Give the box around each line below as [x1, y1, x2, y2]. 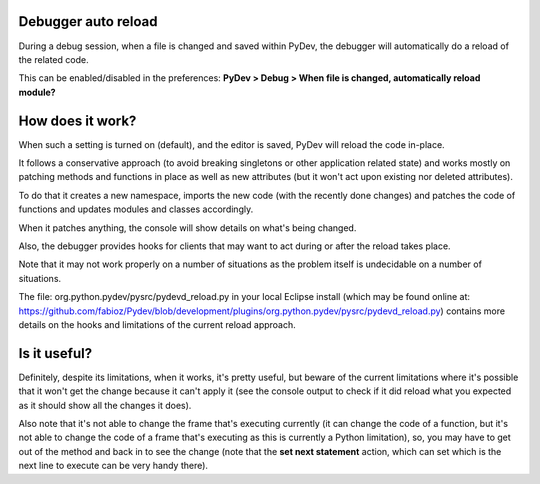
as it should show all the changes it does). [18, 399, 192, 411]
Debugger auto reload [18, 13, 158, 30]
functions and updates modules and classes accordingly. [18, 203, 254, 215]
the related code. [18, 53, 89, 65]
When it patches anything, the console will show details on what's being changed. [18, 221, 357, 234]
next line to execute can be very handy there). [18, 460, 209, 472]
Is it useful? [18, 345, 93, 362]
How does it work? [18, 112, 137, 129]
